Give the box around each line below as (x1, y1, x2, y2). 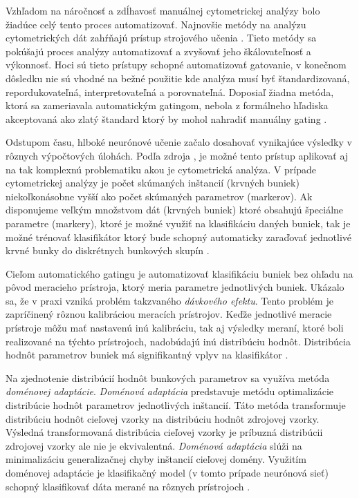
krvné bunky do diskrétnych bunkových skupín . (6, 243, 210, 258)
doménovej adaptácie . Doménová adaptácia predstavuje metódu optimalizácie (6, 384, 334, 399)
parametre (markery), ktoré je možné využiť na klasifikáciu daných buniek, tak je (6, 216, 351, 230)
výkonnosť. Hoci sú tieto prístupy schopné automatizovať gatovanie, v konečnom (6, 57, 347, 72)
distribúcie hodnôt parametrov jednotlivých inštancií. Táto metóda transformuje (6, 398, 346, 412)
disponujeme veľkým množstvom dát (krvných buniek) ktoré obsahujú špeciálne (6, 202, 344, 217)
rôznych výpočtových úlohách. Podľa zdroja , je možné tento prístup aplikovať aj (6, 148, 349, 162)
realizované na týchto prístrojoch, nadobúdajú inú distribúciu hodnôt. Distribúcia (6, 334, 351, 348)
